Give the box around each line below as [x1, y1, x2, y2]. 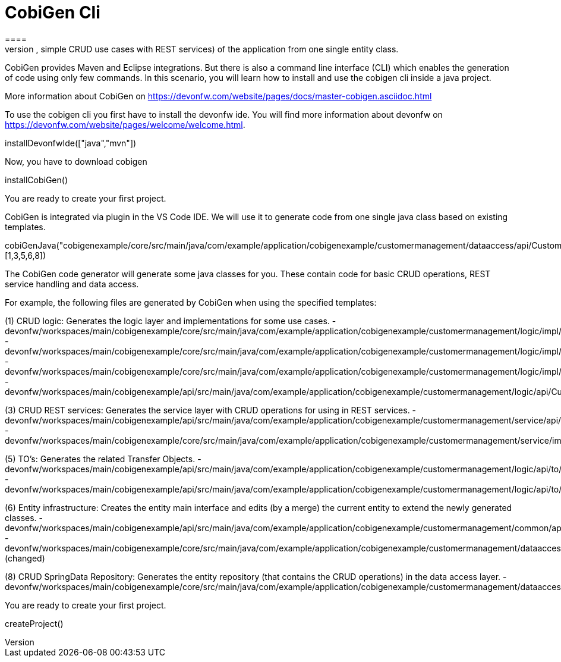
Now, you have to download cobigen [5, 156, 147, 167]
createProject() [5, 618, 64, 629]
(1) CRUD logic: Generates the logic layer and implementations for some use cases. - [5, 315, 336, 326]
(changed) [5, 553, 45, 563]
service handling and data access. [5, 278, 139, 289]
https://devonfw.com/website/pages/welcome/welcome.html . [5, 119, 245, 130]
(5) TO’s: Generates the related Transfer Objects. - [5, 453, 201, 464]
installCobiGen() [5, 174, 68, 185]
